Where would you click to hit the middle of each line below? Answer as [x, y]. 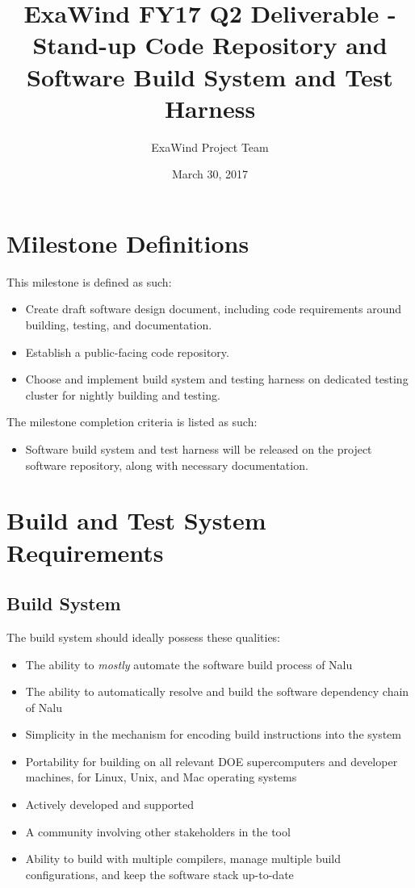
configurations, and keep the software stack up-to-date [159, 874]
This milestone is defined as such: [89, 281]
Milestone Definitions [128, 243]
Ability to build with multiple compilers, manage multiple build [183, 859]
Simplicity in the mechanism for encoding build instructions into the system [214, 734]
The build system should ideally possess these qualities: [144, 637]
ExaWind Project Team [210, 147]
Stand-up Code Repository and [210, 45]
